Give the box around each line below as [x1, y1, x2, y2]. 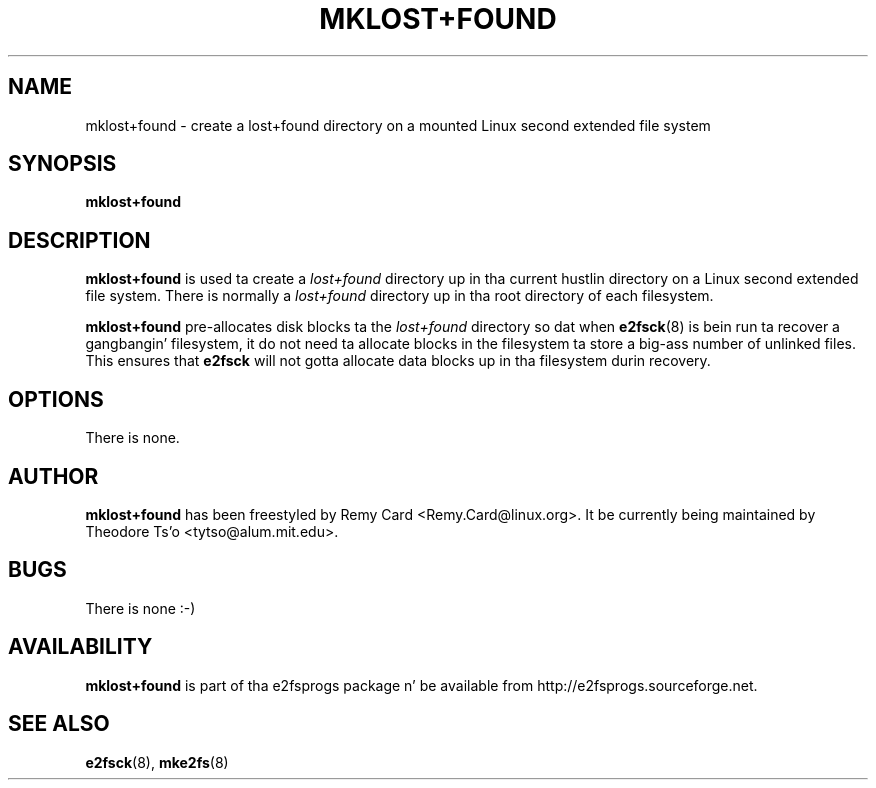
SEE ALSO [8, 711, 110, 737]
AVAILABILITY [8, 634, 153, 660]
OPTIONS [8, 386, 104, 412]
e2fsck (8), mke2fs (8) [85, 753, 229, 771]
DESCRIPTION [8, 227, 151, 253]
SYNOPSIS [8, 151, 117, 177]
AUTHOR [8, 463, 99, 489]
